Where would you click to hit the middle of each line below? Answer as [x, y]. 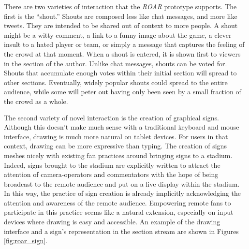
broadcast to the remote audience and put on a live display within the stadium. [122, 183]
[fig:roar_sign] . [26, 241]
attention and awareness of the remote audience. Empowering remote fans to [117, 202]
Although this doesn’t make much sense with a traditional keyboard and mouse [122, 127]
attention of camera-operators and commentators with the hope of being [111, 174]
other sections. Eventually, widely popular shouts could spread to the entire [116, 82]
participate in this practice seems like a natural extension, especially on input [119, 212]
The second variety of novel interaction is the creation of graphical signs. [111, 117]
